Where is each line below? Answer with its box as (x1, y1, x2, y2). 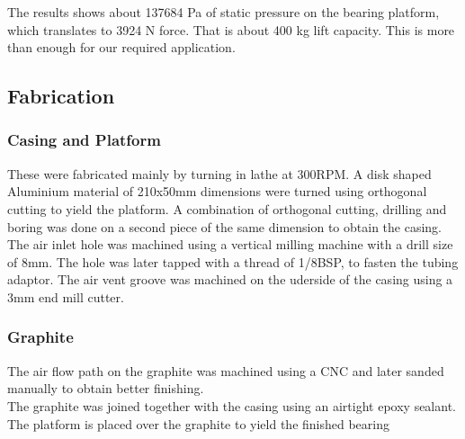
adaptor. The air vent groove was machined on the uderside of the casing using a (7, 270, 453, 289)
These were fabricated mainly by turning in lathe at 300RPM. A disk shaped (7, 164, 432, 183)
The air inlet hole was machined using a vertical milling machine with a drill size (7, 235, 453, 254)
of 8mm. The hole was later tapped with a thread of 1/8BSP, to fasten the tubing (7, 252, 459, 271)
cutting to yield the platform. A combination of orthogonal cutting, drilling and (7, 199, 447, 218)
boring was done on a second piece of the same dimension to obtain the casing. (7, 217, 442, 236)
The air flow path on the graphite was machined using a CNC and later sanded (7, 361, 444, 380)
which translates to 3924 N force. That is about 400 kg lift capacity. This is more (7, 20, 455, 39)
